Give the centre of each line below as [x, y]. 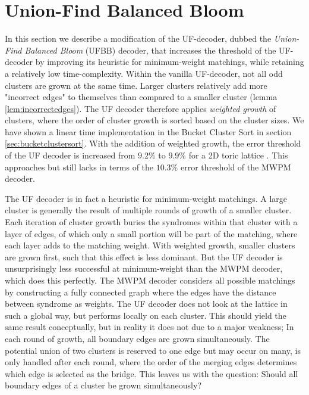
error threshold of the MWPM [236, 167]
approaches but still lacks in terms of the [79, 167]
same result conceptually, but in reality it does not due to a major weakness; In [149, 327]
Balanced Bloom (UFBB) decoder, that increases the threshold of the [150, 50]
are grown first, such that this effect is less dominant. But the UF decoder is [144, 256]
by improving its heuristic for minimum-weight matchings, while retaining [170, 62]
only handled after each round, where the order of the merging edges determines [151, 362]
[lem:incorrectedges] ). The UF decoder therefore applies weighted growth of [141, 108]
